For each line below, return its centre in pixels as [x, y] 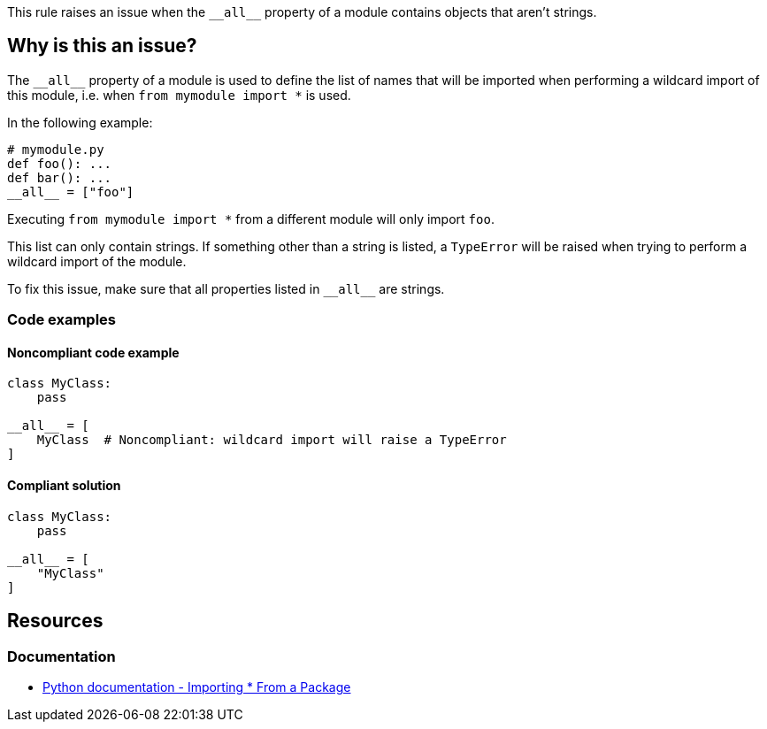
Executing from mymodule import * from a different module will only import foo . [251, 219]
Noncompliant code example [93, 352]
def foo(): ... [60, 163]
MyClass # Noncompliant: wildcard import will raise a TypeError [272, 440]
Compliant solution [64, 486]
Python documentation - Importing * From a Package [197, 687]
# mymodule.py [56, 149]
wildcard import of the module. [97, 261]
